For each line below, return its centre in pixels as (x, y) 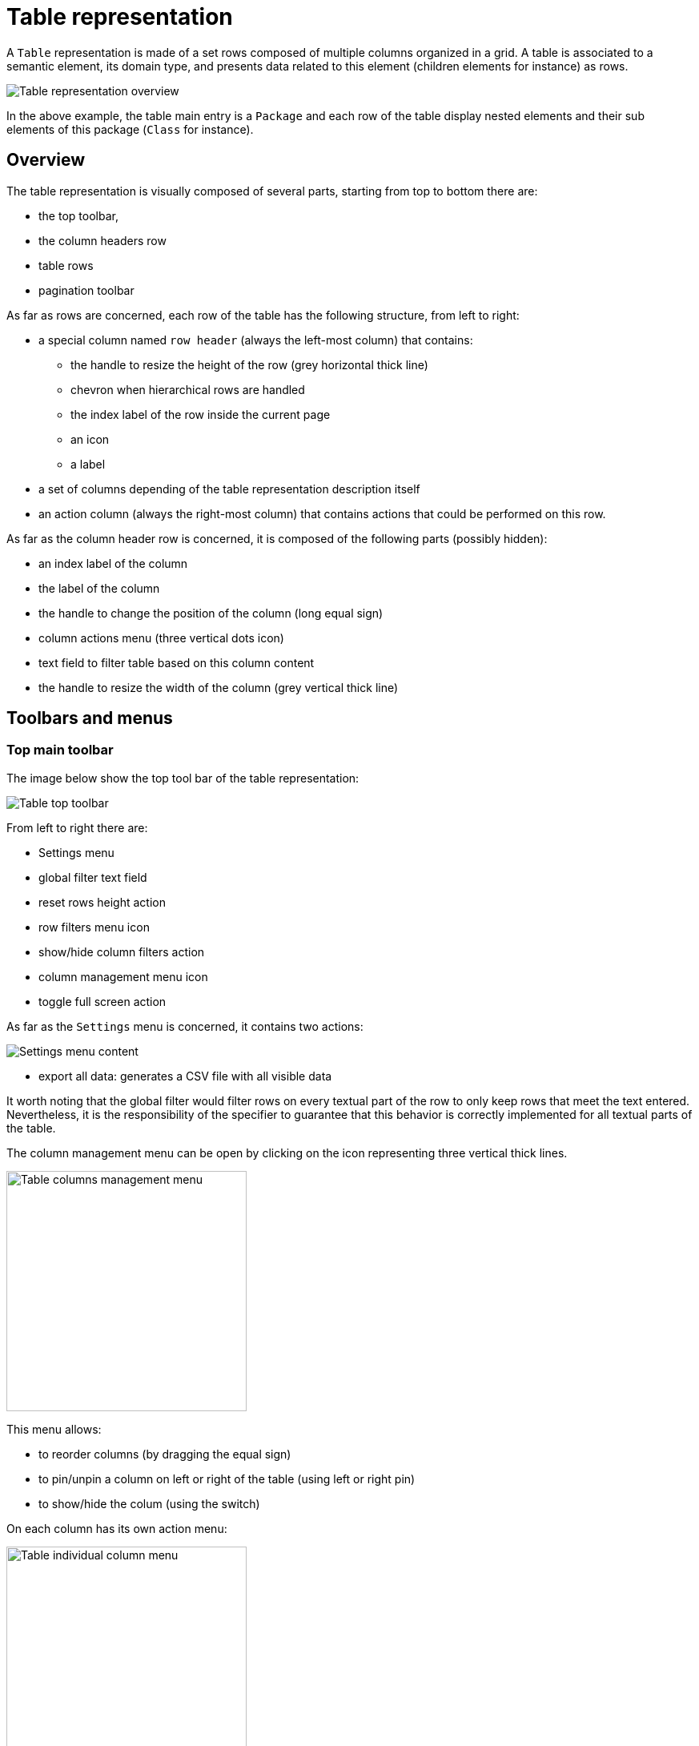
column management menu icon (123, 976)
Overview (46, 160)
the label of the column (99, 588)
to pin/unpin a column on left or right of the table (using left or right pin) (227, 1478)
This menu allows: (54, 1429)
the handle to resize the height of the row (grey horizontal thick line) (249, 364)
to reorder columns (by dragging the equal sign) (165, 1454)
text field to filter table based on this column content (177, 662)
